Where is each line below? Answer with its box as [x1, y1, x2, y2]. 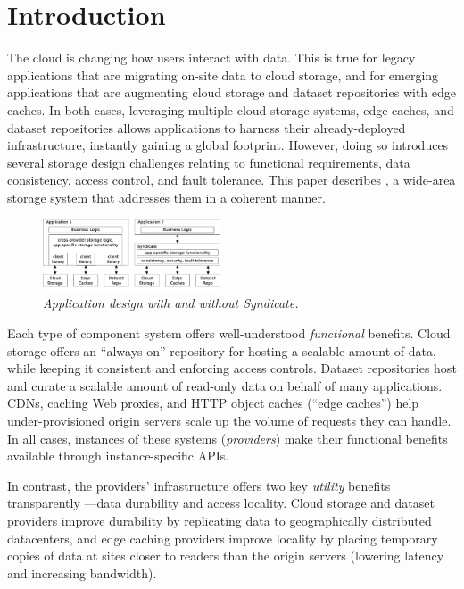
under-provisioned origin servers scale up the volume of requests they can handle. [7, 411, 452, 429]
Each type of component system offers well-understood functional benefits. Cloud [7, 324, 451, 343]
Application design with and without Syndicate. [43, 294, 299, 312]
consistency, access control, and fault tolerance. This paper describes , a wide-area [7, 170, 456, 189]
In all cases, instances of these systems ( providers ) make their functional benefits [7, 428, 448, 447]
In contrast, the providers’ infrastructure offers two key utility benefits [7, 476, 391, 494]
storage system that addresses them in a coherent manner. [7, 187, 326, 206]
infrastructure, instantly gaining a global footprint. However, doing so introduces [7, 136, 449, 154]
